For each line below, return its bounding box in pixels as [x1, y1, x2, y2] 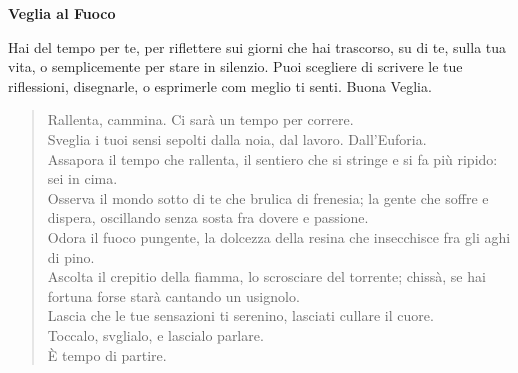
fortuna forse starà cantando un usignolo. [47, 285, 300, 306]
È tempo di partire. [47, 344, 167, 365]
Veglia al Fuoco [8, 3, 116, 23]
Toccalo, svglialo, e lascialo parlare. [47, 324, 264, 345]
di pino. [47, 246, 95, 267]
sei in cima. [47, 168, 118, 189]
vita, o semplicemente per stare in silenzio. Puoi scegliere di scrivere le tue [8, 56, 463, 77]
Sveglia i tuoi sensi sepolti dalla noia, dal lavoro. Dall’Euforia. [47, 128, 427, 149]
